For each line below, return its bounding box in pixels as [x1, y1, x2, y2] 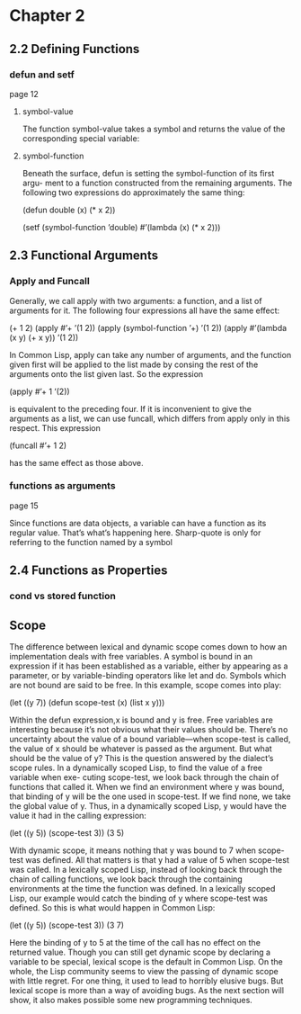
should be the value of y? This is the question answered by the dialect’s [9, 752, 274, 763]
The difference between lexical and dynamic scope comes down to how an [9, 641, 288, 652]
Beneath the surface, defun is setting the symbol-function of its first [22, 167, 275, 178]
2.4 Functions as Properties [9, 563, 168, 579]
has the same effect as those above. [9, 457, 144, 468]
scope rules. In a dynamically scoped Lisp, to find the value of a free [9, 762, 263, 773]
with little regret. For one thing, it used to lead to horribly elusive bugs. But [9, 975, 284, 986]
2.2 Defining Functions [9, 41, 140, 57]
